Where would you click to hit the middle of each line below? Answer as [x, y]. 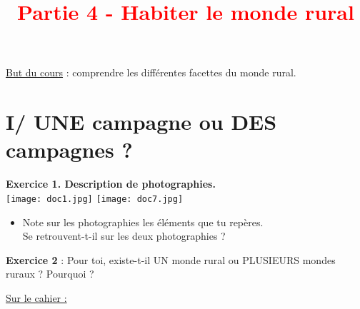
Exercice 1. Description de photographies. [111, 184]
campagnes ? [69, 150]
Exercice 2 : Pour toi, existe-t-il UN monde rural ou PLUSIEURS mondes [171, 259]
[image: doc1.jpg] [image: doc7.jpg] [95, 199]
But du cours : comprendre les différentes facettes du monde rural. [151, 72]
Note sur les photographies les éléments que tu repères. [143, 222]
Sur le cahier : [36, 297]
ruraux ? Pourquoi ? [50, 274]
